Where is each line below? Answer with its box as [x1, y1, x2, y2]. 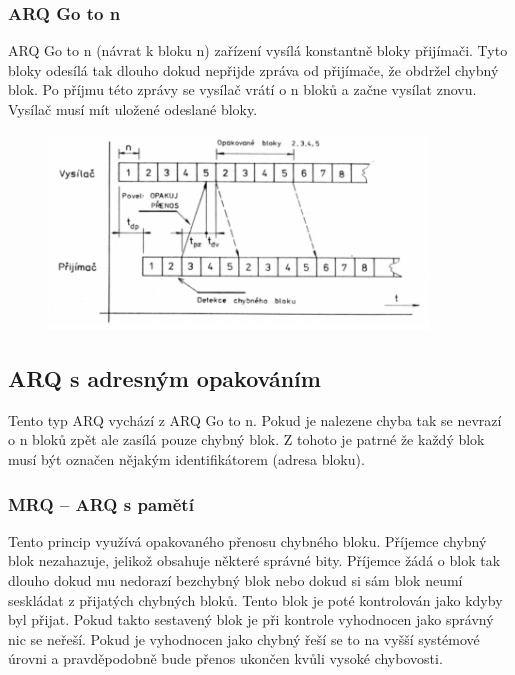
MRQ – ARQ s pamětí [8, 491, 194, 516]
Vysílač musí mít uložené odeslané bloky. [8, 99, 258, 119]
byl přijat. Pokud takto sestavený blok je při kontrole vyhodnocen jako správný [8, 609, 494, 630]
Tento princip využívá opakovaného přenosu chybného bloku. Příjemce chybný [8, 530, 487, 551]
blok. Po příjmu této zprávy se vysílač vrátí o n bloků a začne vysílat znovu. [8, 79, 477, 100]
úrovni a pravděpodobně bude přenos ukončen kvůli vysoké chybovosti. [8, 648, 443, 669]
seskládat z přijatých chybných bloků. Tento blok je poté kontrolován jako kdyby [8, 589, 503, 610]
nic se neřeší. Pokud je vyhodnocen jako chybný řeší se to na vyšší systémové [8, 628, 480, 649]
